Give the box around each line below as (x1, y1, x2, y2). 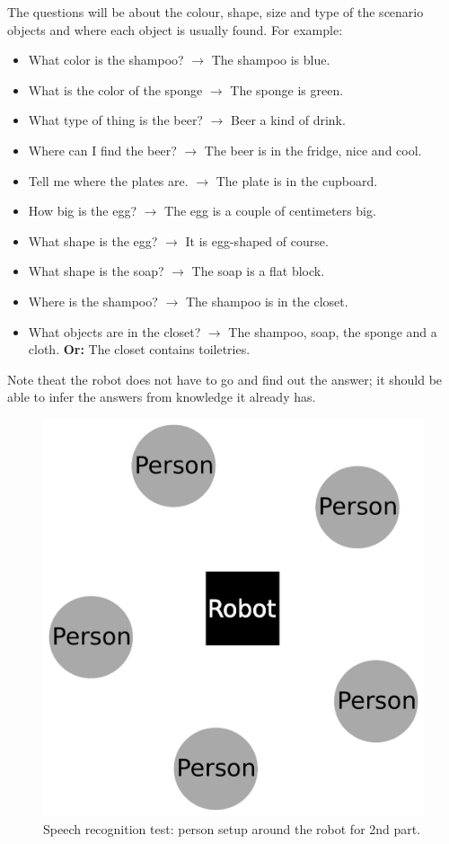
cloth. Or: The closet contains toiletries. (28, 340, 251, 359)
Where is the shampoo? (28, 291, 158, 310)
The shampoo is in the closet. (185, 291, 348, 310)
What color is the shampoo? (28, 50, 184, 69)
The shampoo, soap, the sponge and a (228, 322, 437, 341)
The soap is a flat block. (191, 262, 325, 280)
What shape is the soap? (28, 262, 164, 280)
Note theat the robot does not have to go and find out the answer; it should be (7, 369, 443, 388)
